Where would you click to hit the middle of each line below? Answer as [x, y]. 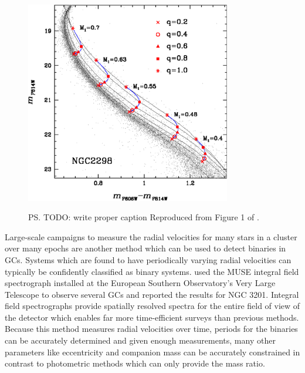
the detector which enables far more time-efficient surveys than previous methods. [152, 317]
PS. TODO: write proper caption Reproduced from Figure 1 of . [144, 217]
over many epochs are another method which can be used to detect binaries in [145, 248]
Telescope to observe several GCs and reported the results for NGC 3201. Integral [152, 294]
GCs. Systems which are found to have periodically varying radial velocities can [148, 259]
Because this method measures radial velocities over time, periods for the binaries [151, 329]
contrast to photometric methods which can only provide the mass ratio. [135, 363]
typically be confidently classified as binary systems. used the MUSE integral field [152, 271]
